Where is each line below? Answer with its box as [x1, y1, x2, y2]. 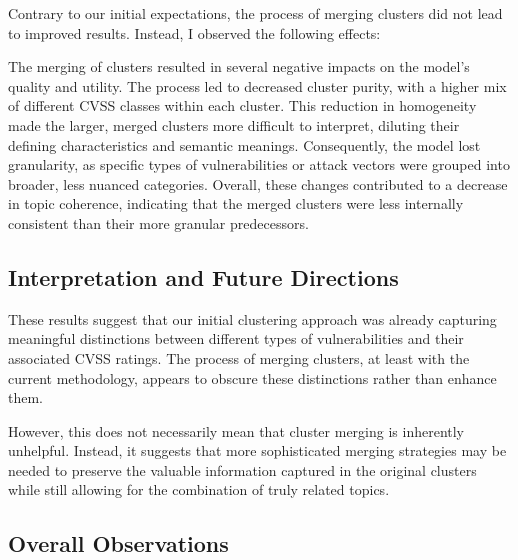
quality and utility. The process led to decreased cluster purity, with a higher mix [8, 75, 507, 96]
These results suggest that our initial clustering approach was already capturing [8, 308, 497, 329]
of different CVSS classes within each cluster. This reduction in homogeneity [8, 95, 477, 116]
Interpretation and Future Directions [8, 261, 399, 292]
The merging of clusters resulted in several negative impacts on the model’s [8, 56, 470, 77]
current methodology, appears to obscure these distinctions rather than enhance [8, 367, 497, 388]
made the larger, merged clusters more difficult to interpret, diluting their [8, 114, 460, 135]
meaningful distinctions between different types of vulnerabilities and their [8, 328, 464, 349]
